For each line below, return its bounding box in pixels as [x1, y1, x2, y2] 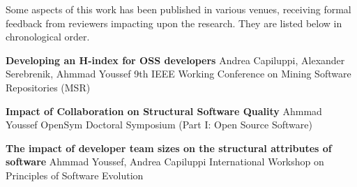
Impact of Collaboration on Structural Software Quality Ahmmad [6, 103, 322, 118]
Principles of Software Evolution [6, 167, 144, 182]
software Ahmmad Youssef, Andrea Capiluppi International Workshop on [6, 154, 324, 169]
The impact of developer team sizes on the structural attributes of [6, 140, 332, 155]
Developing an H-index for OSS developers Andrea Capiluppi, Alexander [6, 52, 345, 67]
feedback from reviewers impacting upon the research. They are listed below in [6, 15, 342, 30]
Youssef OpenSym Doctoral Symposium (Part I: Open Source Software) [6, 117, 312, 132]
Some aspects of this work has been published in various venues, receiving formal [6, 2, 351, 16]
